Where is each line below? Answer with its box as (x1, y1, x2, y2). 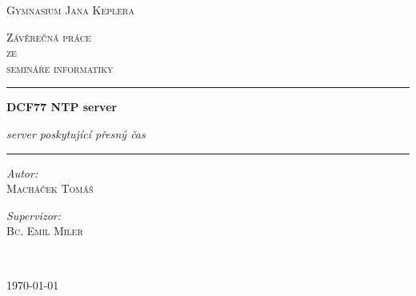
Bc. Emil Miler (6, 222, 83, 239)
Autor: (6, 164, 38, 181)
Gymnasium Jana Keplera (6, 2, 134, 18)
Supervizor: (6, 206, 61, 223)
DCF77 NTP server (6, 98, 118, 115)
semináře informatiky (6, 59, 114, 76)
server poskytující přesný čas (6, 125, 146, 142)
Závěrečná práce (6, 28, 91, 45)
